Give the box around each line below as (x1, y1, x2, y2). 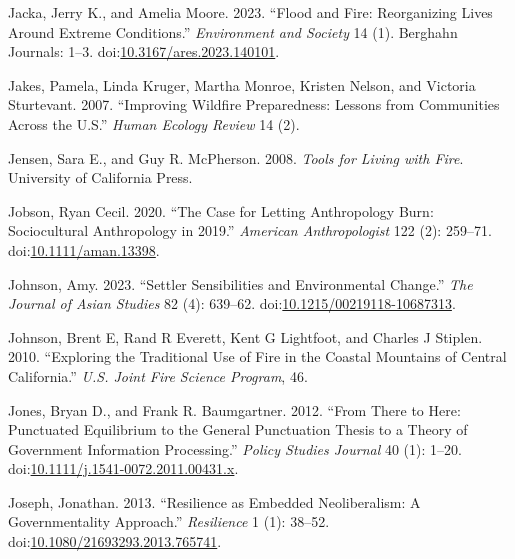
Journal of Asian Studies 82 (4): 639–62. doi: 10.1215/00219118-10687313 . (8, 293, 456, 314)
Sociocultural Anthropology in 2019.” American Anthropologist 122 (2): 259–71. (8, 220, 492, 241)
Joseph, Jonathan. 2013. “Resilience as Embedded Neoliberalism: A (8, 491, 421, 512)
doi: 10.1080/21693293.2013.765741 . (8, 531, 222, 552)
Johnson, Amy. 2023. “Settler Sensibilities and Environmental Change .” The (8, 273, 473, 294)
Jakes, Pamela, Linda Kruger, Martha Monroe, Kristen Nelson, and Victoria (8, 74, 476, 95)
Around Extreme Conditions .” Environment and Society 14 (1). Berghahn (8, 21, 458, 42)
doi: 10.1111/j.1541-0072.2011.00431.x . (8, 458, 239, 479)
